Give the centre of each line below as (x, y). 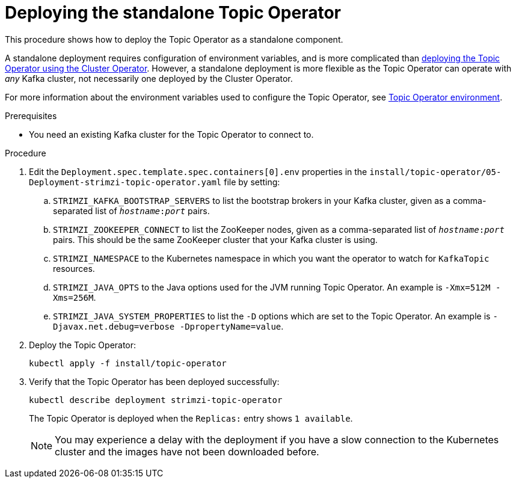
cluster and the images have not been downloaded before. (187, 451)
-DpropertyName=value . (232, 326)
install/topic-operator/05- (435, 172)
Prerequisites (31, 115)
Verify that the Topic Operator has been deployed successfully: (154, 381)
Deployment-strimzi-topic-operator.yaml (125, 182)
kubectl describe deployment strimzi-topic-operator (156, 400)
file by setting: (252, 182)
